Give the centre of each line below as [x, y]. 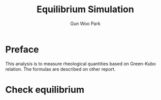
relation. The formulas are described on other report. [60, 69]
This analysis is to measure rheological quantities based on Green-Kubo [80, 64]
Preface [22, 49]
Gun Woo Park [85, 23]
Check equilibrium [45, 90]
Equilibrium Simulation [85, 9]
